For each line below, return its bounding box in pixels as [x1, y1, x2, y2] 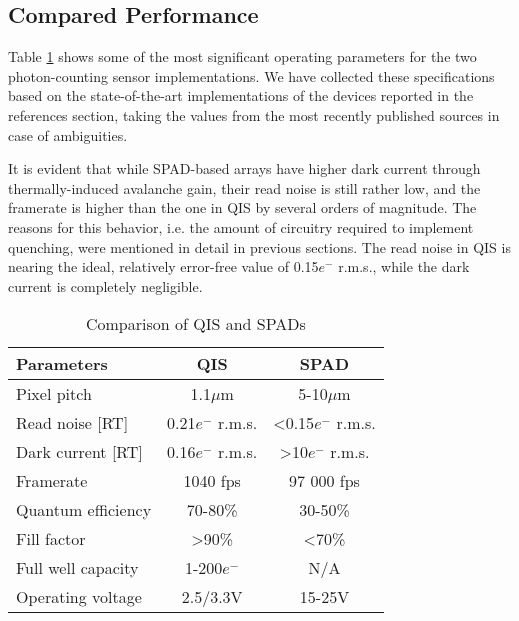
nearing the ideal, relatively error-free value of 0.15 [8, 256, 319, 277]
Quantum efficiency [16, 498, 152, 522]
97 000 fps [289, 469, 360, 493]
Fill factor [16, 527, 86, 551]
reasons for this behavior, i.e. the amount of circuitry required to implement [8, 216, 474, 237]
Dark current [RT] [16, 440, 143, 464]
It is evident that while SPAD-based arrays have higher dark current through [8, 158, 481, 179]
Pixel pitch [16, 382, 92, 406]
